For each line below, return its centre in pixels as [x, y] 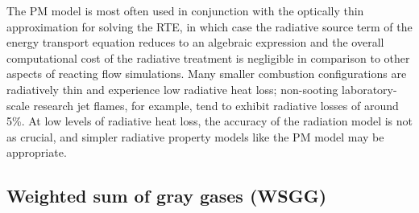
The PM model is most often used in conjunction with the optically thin [185, 10]
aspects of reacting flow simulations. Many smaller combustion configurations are [207, 74]
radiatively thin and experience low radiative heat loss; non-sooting [172, 89]
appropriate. [37, 152]
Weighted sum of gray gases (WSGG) [167, 196]
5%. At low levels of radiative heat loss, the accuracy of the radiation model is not [209, 121]
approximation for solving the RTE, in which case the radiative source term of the [209, 26]
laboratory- [369, 89]
